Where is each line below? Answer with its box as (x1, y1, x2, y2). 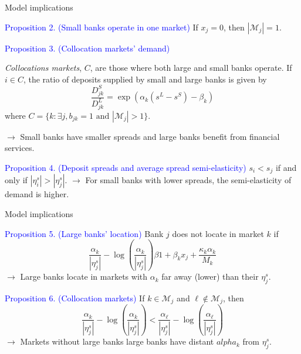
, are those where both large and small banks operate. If (90, 61, 292, 74)
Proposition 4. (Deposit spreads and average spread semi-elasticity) (5, 161, 246, 173)
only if (5, 174, 28, 186)
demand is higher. (5, 188, 69, 200)
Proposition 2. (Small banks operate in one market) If (5, 20, 198, 33)
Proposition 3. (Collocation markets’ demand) (5, 42, 170, 54)
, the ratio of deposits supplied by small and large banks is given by (23, 73, 267, 85)
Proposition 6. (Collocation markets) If (5, 291, 145, 304)
